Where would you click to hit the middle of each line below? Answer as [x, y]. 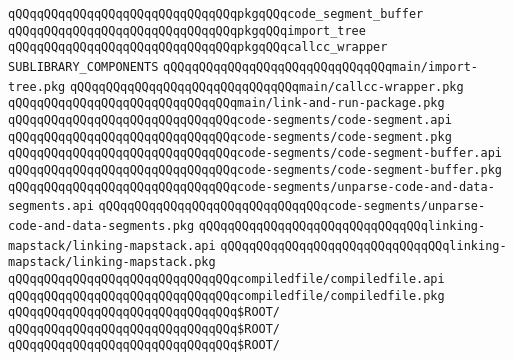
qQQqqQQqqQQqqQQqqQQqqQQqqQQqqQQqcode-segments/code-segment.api [230, 119]
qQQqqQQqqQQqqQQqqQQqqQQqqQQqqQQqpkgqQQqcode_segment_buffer [216, 14]
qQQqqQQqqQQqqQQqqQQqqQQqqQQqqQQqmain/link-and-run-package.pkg [226, 103]
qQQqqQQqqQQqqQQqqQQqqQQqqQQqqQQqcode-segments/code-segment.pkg [230, 136]
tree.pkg [37, 86]
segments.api [51, 206]
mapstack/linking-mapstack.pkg [112, 262]
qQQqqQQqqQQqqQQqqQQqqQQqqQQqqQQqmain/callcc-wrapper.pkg [266, 86]
